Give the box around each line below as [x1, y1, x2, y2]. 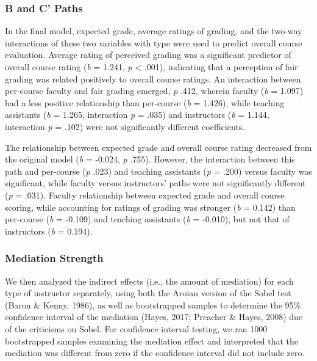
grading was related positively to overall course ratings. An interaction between [5, 72, 301, 85]
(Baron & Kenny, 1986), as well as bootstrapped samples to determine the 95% [5, 298, 301, 311]
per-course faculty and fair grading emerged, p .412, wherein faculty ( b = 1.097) [5, 84, 304, 97]
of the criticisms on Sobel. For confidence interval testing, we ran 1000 [5, 322, 268, 335]
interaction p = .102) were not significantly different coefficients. [5, 120, 245, 133]
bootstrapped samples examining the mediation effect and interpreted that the [5, 334, 299, 347]
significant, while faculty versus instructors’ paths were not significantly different [5, 177, 306, 189]
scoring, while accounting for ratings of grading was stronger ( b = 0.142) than [5, 200, 296, 213]
